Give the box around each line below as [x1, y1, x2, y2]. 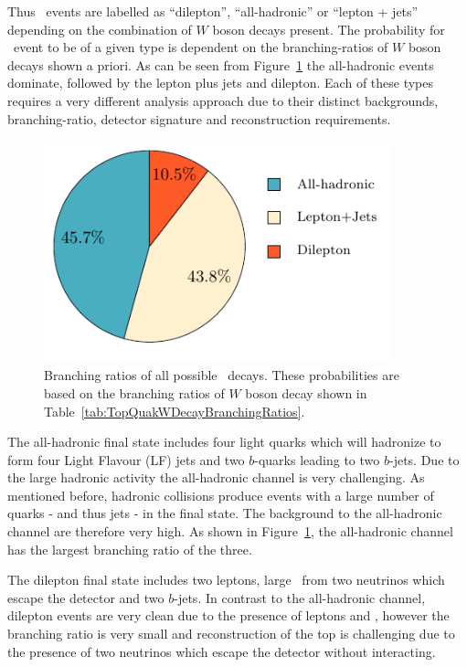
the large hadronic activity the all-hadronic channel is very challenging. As [7, 468, 425, 487]
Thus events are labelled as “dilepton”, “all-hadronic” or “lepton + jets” [7, 2, 419, 20]
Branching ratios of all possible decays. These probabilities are [44, 365, 399, 385]
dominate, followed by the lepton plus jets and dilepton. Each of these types [7, 73, 434, 92]
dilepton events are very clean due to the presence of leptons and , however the [7, 606, 450, 625]
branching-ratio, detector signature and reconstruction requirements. [7, 109, 391, 128]
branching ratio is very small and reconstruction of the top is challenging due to [7, 624, 455, 643]
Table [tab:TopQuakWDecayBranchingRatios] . [44, 401, 305, 420]
